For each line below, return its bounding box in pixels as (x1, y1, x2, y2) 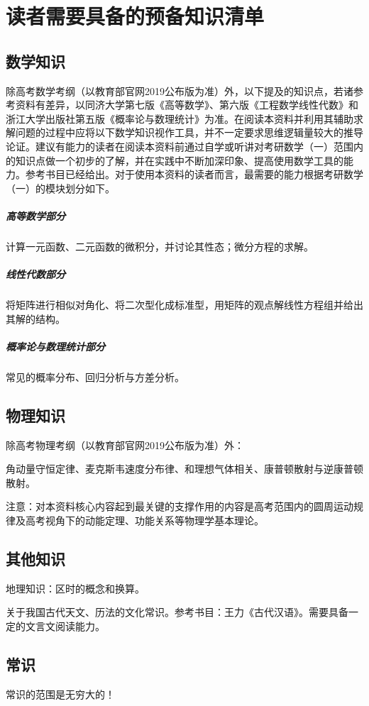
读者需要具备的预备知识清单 (6, 1, 265, 31)
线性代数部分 (6, 267, 65, 282)
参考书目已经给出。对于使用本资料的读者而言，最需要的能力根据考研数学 (25, 167, 363, 182)
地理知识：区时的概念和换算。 (6, 580, 145, 595)
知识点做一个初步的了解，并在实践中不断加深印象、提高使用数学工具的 (15, 153, 343, 167)
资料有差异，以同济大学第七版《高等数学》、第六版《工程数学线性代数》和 (15, 97, 358, 112)
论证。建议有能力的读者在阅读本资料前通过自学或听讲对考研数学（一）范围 (6, 138, 353, 153)
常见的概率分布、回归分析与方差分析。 (6, 369, 184, 384)
